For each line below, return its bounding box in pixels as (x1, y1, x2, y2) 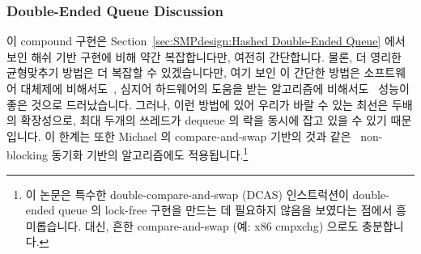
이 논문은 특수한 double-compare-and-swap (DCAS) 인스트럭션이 (25, 185, 349, 202)
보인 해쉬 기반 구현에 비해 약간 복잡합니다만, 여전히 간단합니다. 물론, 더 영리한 (6, 48, 402, 65)
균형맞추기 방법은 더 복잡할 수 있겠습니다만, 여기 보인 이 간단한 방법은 (6, 64, 360, 81)
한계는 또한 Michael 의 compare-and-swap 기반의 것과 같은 (58, 127, 351, 144)
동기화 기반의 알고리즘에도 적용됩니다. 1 (51, 144, 249, 163)
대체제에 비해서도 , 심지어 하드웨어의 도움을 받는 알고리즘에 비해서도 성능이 (20, 80, 410, 96)
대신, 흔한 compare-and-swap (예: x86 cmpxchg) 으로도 (84, 217, 359, 234)
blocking (6, 146, 48, 163)
